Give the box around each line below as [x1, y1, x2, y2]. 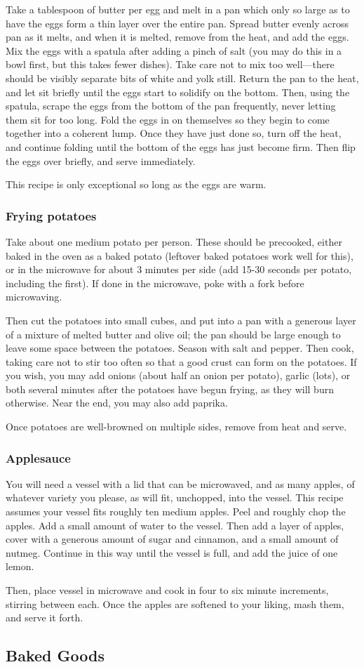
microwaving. [6, 289, 62, 304]
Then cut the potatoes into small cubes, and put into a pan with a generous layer [6, 312, 356, 327]
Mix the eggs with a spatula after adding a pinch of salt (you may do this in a [6, 43, 342, 58]
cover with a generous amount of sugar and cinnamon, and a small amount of [6, 531, 339, 546]
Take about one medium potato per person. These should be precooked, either [6, 234, 342, 249]
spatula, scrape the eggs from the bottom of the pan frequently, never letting [6, 98, 336, 113]
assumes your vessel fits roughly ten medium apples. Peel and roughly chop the [6, 504, 346, 519]
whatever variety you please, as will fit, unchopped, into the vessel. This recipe [6, 490, 344, 505]
